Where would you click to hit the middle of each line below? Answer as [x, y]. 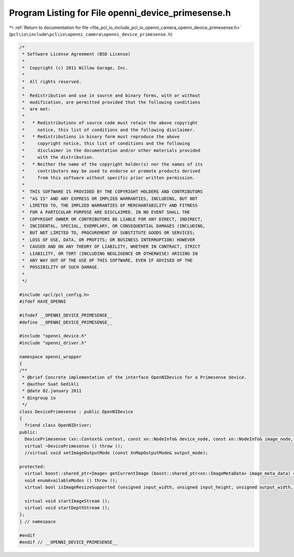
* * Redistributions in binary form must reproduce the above [101, 137]
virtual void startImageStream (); [67, 501]
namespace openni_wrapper [50, 357]
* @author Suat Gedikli [51, 384]
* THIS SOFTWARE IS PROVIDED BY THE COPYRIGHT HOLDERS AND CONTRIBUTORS [113, 192]
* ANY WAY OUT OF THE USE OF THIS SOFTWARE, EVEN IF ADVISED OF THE [108, 261]
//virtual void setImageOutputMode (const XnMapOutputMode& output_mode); [116, 453]
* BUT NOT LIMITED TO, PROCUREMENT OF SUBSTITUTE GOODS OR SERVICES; [109, 233]
